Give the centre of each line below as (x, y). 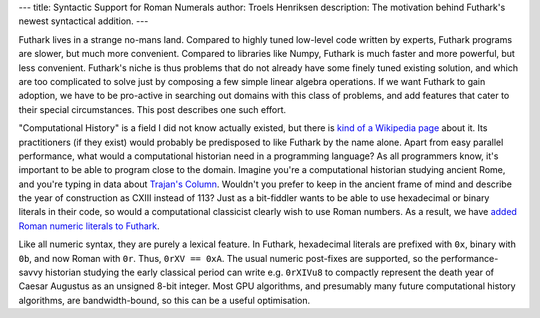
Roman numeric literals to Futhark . (89, 226)
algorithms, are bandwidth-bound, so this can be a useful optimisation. (164, 300)
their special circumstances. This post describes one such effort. (152, 109)
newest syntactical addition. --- (83, 21)
